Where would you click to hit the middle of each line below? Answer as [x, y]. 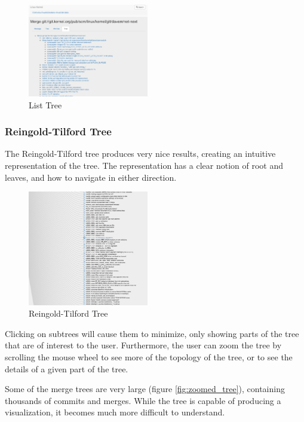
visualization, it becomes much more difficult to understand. [115, 412]
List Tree [45, 104]
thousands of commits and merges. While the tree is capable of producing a [143, 400]
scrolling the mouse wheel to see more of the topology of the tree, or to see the [149, 357]
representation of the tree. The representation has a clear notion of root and [144, 166]
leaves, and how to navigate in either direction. [91, 177]
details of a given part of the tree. [67, 368]
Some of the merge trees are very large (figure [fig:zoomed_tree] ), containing [145, 389]
